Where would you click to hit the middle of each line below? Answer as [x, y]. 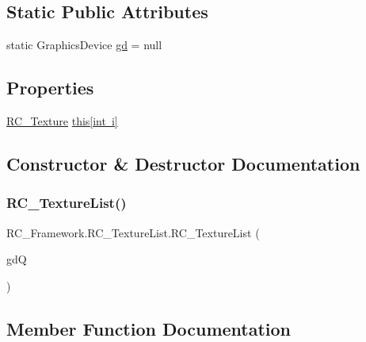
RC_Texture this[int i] [62, 121]
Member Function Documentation [149, 328]
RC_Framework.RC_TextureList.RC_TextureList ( [133, 232]
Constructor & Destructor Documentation [183, 163]
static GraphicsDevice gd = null [84, 45]
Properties [50, 88]
